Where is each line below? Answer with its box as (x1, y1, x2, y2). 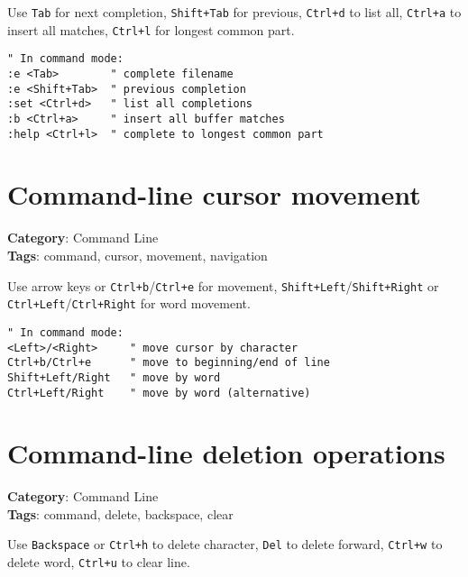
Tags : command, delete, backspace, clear (7, 504, 234, 523)
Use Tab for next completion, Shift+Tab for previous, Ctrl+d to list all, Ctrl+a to (7, 3, 462, 21)
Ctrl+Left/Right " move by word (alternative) (7, 386, 311, 399)
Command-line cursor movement (7, 176, 421, 213)
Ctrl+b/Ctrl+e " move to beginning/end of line (7, 356, 330, 370)
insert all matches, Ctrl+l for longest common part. (7, 20, 295, 39)
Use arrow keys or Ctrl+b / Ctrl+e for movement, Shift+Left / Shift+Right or (7, 276, 439, 295)
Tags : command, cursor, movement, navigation (7, 245, 268, 264)
